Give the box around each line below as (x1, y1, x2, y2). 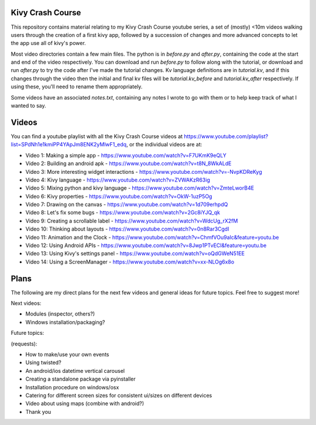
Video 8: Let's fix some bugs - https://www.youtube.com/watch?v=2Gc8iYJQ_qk (25, 209, 221, 216)
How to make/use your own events (25, 351, 109, 358)
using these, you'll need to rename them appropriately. (11, 83, 143, 90)
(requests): (11, 340, 37, 347)
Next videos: (11, 300, 42, 307)
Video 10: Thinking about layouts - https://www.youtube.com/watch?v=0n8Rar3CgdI (25, 225, 229, 232)
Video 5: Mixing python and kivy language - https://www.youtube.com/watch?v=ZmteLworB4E (25, 184, 255, 191)
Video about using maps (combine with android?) (25, 400, 145, 407)
